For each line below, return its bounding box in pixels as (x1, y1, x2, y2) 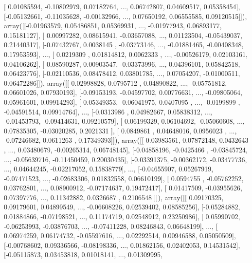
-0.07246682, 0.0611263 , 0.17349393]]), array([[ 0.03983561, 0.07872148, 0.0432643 (4, 135, 249, 145)
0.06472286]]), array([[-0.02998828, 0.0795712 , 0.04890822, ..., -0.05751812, (4, 77, 227, 88)
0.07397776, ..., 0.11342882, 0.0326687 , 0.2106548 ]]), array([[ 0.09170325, (4, 192, 224, 202)
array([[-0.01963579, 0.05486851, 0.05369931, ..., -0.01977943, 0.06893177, (4, 20, 222, 31)
